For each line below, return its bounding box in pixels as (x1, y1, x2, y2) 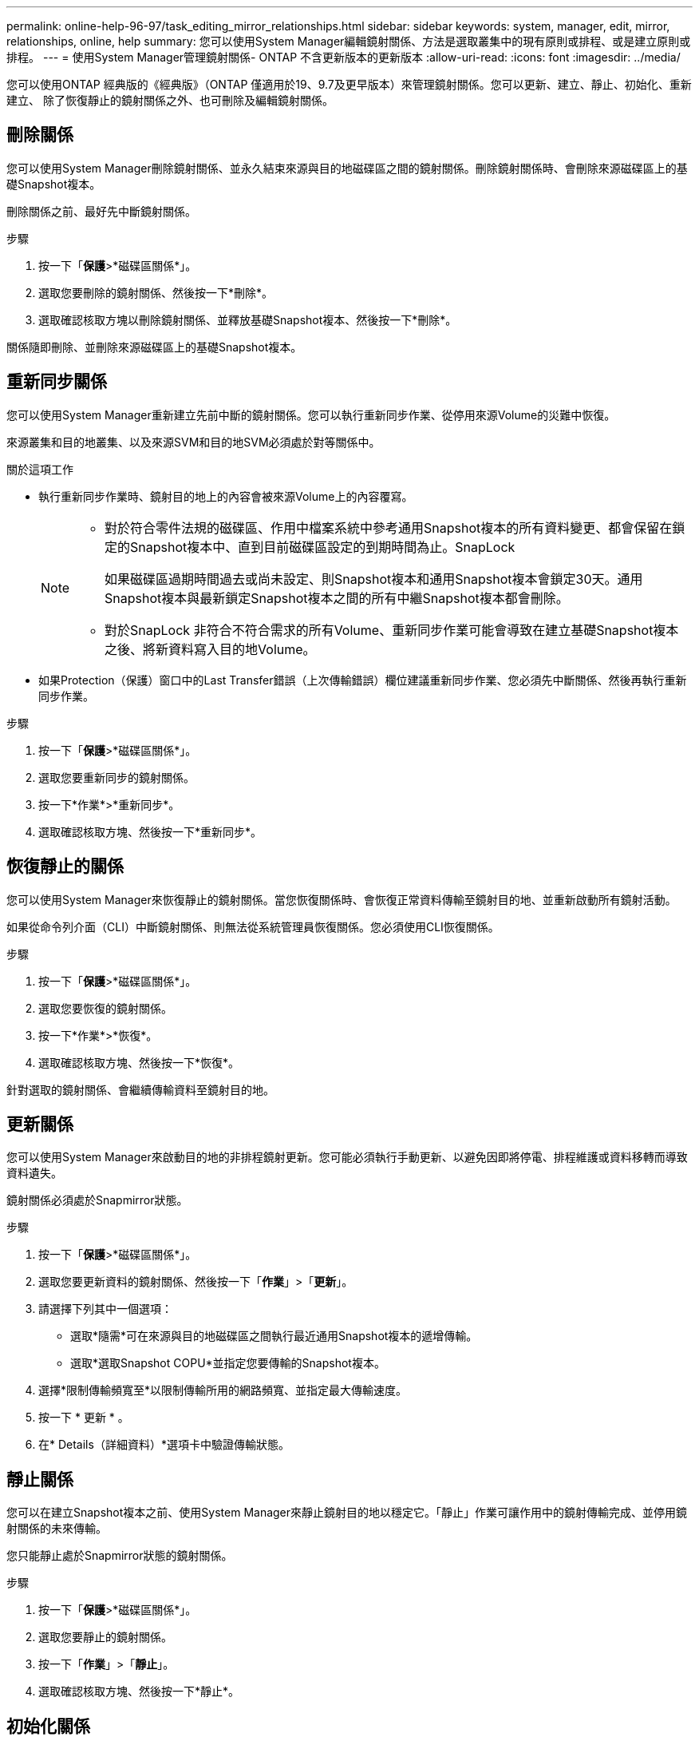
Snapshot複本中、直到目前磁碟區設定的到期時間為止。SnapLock (130, 538, 515, 555)
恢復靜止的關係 (6, 856, 124, 877)
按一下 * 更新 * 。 (38, 1410, 129, 1425)
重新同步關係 (6, 371, 107, 392)
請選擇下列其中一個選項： (38, 1302, 172, 1316)
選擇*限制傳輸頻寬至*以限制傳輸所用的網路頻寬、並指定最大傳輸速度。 (38, 1383, 408, 1398)
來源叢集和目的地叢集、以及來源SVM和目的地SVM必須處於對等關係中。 (6, 434, 381, 449)
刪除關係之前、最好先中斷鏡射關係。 (6, 204, 196, 218)
